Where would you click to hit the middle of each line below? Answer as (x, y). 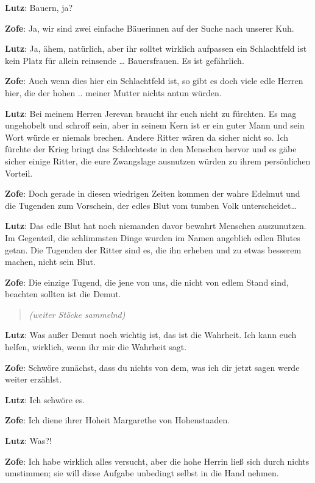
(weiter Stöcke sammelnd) (77, 314)
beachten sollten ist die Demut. (63, 294)
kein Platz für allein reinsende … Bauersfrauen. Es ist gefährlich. (125, 60)
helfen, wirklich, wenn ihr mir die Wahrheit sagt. (96, 347)
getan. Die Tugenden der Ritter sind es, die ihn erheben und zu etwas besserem (153, 249)
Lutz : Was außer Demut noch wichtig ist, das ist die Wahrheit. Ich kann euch (151, 335)
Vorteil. (19, 173)
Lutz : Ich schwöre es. (45, 399)
